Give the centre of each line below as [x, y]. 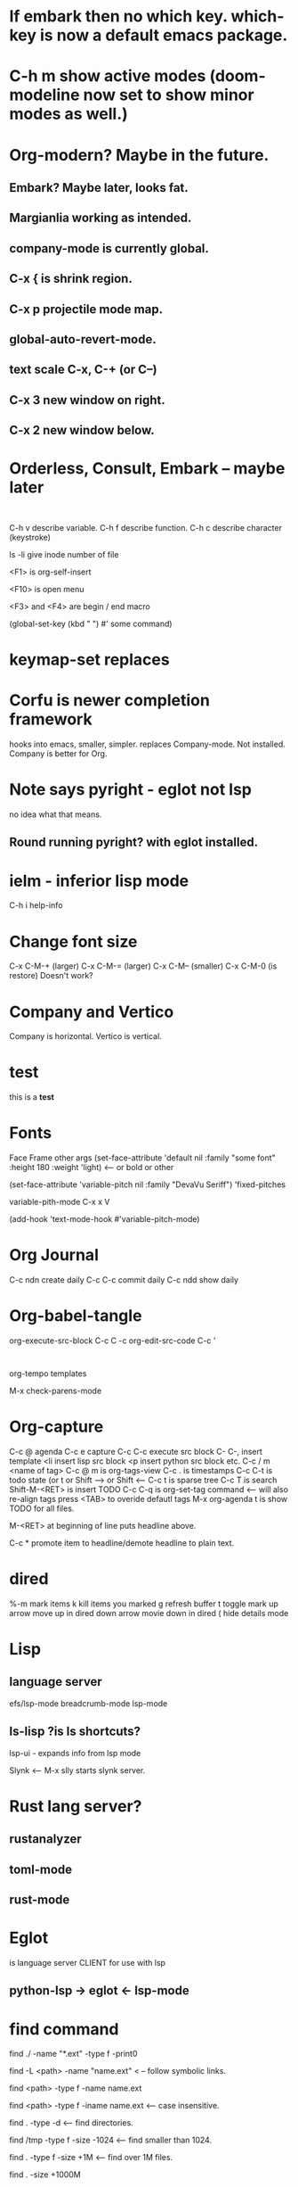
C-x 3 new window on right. [88, 400]
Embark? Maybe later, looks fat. [99, 188]
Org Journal [54, 1255]
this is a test [32, 1097]
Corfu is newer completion [110, 701]
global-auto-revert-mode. [83, 339]
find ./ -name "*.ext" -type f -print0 [73, 2054]
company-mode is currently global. [109, 248]
